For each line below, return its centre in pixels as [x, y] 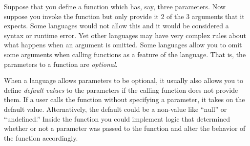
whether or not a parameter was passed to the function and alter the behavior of [125, 128]
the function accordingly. [41, 137]
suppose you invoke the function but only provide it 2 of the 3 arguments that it [124, 16]
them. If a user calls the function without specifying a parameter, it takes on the [125, 99]
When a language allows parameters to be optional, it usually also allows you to [124, 80]
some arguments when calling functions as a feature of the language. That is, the [125, 54]
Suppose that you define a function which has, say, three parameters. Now [115, 6]
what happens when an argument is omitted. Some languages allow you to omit [123, 45]
